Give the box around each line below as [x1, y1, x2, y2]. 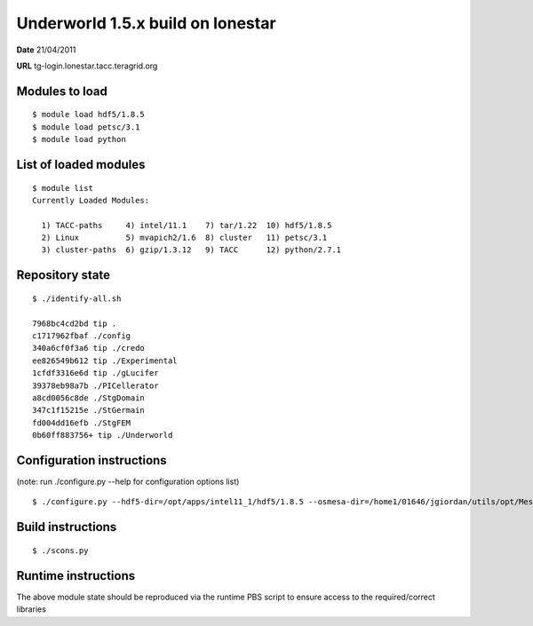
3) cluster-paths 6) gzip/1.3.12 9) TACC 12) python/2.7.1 [41, 245, 342, 255]
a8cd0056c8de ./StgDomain [32, 393, 146, 403]
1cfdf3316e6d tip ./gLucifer [32, 368, 159, 378]
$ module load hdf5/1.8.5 [32, 109, 146, 120]
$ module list [32, 183, 93, 193]
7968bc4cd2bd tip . [32, 318, 117, 329]
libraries [16, 604, 46, 614]
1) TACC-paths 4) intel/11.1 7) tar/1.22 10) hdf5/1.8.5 [41, 220, 332, 230]
